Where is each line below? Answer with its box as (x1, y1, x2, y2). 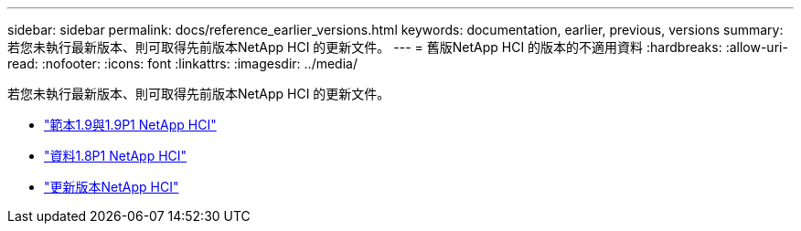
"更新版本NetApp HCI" (44, 179, 179, 194)
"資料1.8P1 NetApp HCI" (44, 148, 187, 163)
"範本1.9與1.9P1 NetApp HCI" (44, 117, 217, 132)
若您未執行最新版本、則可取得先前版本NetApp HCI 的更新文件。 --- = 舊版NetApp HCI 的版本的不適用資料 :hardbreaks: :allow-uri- (7, 39, 788, 55)
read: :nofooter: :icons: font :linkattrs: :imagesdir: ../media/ (7, 56, 358, 71)
